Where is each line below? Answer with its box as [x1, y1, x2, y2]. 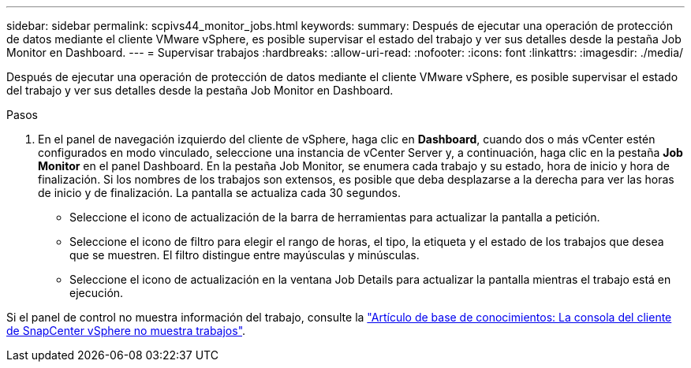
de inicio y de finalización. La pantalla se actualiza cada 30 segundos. [38, 186, 401, 199]
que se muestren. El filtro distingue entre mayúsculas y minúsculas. [69, 248, 420, 262]
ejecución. [69, 286, 124, 299]
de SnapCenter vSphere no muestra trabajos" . [6, 324, 246, 337]
